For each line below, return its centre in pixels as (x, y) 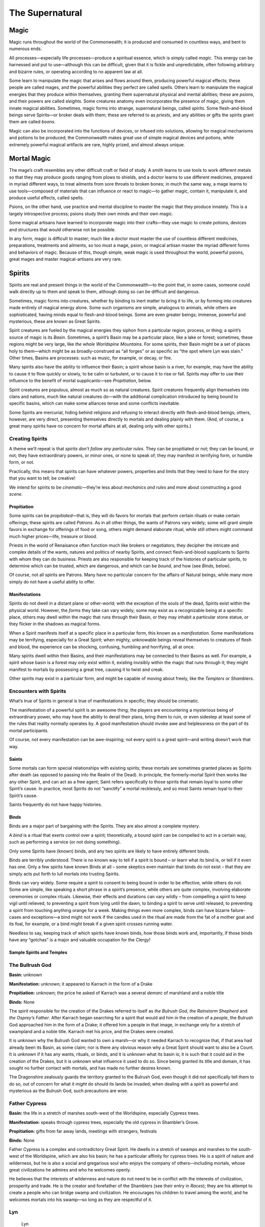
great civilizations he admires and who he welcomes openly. (70, 1170)
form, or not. (22, 462)
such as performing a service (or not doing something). (65, 842)
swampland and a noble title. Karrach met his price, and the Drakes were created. (92, 1032)
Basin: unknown (26, 975)
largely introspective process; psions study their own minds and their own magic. (91, 213)
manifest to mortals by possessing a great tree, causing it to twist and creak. (86, 669)
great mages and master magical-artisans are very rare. (66, 259)
